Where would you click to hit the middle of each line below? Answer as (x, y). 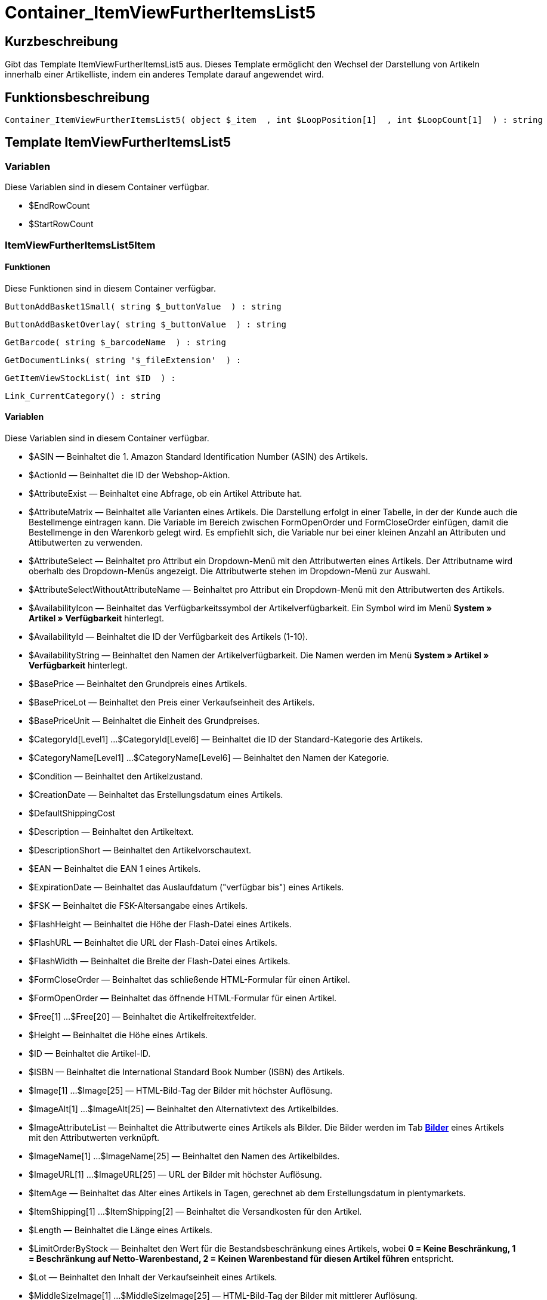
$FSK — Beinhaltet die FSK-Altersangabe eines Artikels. (138, 906)
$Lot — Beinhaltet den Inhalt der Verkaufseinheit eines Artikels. (153, 1277)
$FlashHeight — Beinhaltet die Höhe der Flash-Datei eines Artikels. (160, 924)
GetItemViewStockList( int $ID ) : (90, 378)
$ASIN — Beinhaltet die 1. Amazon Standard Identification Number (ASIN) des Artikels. (198, 457)
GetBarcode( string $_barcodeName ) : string (115, 342)
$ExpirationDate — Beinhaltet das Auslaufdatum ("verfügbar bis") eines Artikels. (186, 887)
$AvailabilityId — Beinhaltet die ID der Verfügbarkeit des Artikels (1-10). (168, 637)
